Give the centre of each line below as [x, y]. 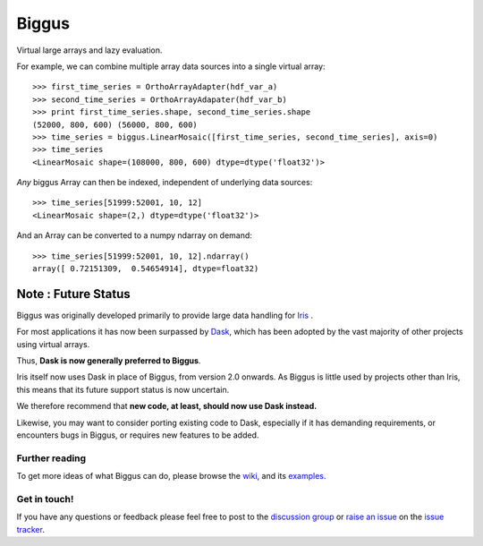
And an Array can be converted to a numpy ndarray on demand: [134, 235]
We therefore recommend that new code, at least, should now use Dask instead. [167, 406]
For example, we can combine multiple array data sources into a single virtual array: [171, 66]
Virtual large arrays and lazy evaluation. [89, 50]
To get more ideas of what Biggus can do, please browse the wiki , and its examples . [171, 476]
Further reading [51, 458]
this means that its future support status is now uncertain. [123, 389]
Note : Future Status [74, 294]
